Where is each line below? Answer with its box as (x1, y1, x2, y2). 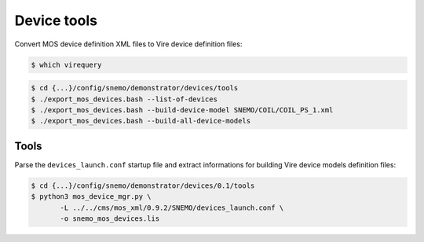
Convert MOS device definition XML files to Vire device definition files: (14, 39, 243, 49)
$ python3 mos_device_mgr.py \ (31, 192, 152, 201)
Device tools (14, 12, 98, 29)
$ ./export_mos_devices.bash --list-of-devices (31, 94, 217, 104)
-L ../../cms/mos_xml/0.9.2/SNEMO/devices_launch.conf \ (60, 203, 284, 212)
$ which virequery (31, 60, 102, 69)
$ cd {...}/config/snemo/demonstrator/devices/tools (31, 83, 239, 93)
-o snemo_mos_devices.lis (60, 214, 160, 223)
